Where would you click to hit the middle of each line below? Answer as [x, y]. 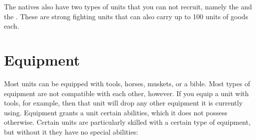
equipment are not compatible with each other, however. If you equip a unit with [127, 93]
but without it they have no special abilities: [71, 131]
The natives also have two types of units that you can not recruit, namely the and [128, 6]
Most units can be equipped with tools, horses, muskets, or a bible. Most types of [127, 83]
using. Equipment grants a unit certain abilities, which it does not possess [116, 112]
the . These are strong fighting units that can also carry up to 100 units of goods [126, 16]
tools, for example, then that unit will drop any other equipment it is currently [123, 103]
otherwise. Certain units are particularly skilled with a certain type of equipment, [127, 122]
